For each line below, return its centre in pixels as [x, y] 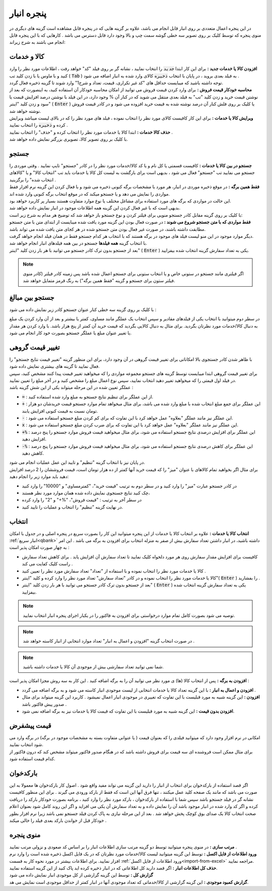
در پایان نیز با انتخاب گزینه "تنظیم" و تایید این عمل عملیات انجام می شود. [77, 462]
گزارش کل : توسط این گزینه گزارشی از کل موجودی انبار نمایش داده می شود [81, 875]
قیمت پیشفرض [30, 725]
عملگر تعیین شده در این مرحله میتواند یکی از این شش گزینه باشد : [71, 388]
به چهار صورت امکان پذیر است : [40, 547]
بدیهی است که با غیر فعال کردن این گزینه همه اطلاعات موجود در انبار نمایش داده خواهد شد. [95, 208]
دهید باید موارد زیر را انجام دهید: [39, 477]
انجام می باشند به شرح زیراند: [37, 42]
